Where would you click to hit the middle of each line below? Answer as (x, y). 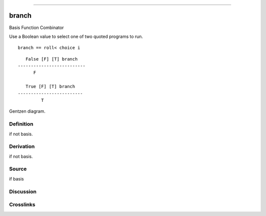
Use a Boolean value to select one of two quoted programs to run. (76, 36)
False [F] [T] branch (51, 59)
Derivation (22, 147)
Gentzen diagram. (27, 111)
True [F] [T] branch (50, 87)
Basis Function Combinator (36, 28)
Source (18, 169)
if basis (17, 179)
